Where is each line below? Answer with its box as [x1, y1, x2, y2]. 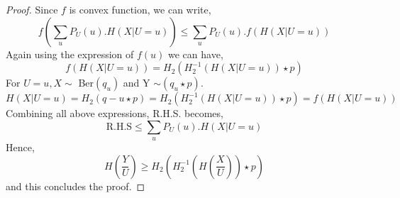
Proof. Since [6, 2, 58, 16]
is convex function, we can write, [69, 2, 211, 16]
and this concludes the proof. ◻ [6, 178, 145, 193]
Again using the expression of [6, 46, 134, 61]
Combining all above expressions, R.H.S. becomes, [6, 106, 223, 121]
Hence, [6, 140, 35, 155]
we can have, [168, 46, 223, 61]
